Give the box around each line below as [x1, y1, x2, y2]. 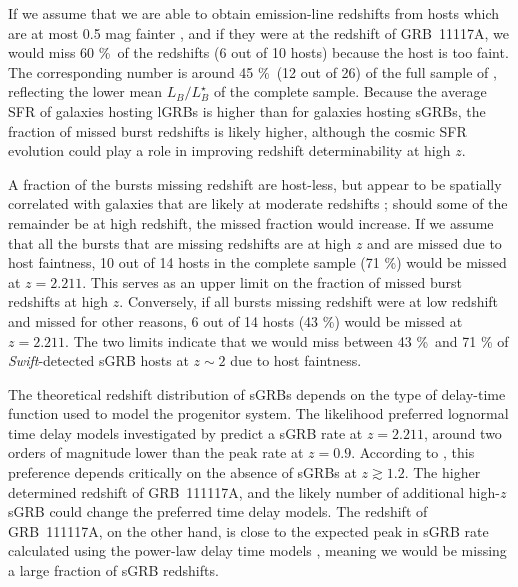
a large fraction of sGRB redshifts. [8, 560, 219, 581]
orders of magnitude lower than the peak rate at [8, 442, 304, 463]
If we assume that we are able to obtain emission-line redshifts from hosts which [8, 3, 500, 23]
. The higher [404, 462, 481, 483]
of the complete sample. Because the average [213, 81, 487, 102]
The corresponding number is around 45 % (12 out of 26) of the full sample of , [8, 61, 497, 82]
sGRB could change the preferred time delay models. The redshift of [8, 501, 428, 522]
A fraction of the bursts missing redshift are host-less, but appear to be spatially [8, 173, 502, 194]
